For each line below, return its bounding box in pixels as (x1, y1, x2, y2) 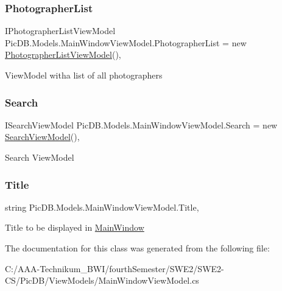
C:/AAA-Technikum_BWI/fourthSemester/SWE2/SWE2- (5, 262, 224, 275)
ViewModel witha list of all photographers (5, 69, 163, 81)
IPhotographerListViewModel (5, 24, 116, 37)
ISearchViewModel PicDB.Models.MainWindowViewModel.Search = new (5, 118, 278, 131)
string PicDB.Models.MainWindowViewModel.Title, (5, 200, 199, 213)
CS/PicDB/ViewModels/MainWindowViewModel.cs (5, 274, 199, 287)
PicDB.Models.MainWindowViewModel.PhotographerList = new (5, 36, 247, 49)
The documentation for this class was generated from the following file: (5, 242, 270, 254)
